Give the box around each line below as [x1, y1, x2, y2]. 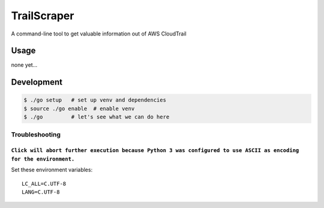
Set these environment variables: [11, 166, 93, 174]
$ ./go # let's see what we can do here [23, 114, 170, 120]
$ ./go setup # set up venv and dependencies [23, 97, 166, 103]
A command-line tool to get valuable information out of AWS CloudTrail [11, 30, 187, 37]
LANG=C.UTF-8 [22, 188, 60, 195]
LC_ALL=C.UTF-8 [22, 180, 67, 187]
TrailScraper [11, 9, 74, 22]
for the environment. [11, 155, 75, 162]
